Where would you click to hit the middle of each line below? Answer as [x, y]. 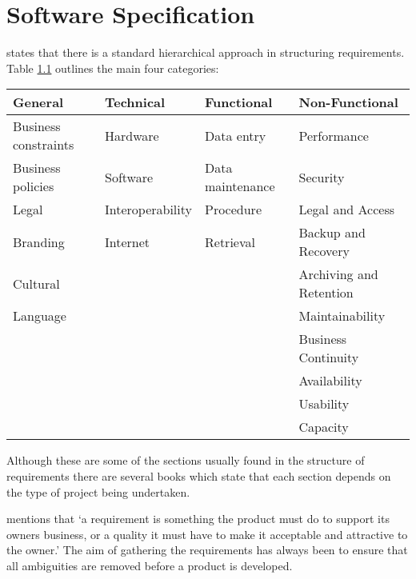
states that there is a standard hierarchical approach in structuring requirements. [206, 52]
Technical [135, 102]
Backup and [332, 233]
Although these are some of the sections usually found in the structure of [186, 460]
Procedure [233, 210]
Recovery [324, 251]
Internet [127, 242]
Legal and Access [346, 210]
